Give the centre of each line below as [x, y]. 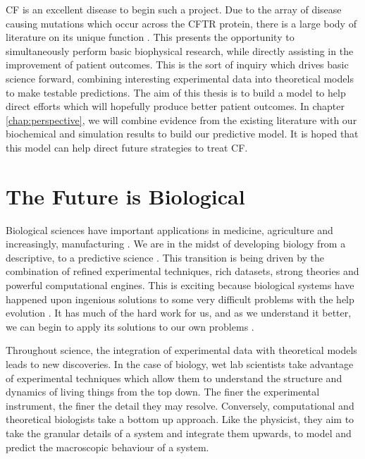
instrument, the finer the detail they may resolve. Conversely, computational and [180, 405]
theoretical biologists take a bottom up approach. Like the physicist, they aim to [180, 419]
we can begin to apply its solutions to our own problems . [130, 326]
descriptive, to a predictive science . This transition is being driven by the [165, 257]
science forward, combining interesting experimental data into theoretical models [180, 78]
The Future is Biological [125, 196]
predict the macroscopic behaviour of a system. [107, 447]
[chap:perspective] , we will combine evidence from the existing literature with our [181, 120]
